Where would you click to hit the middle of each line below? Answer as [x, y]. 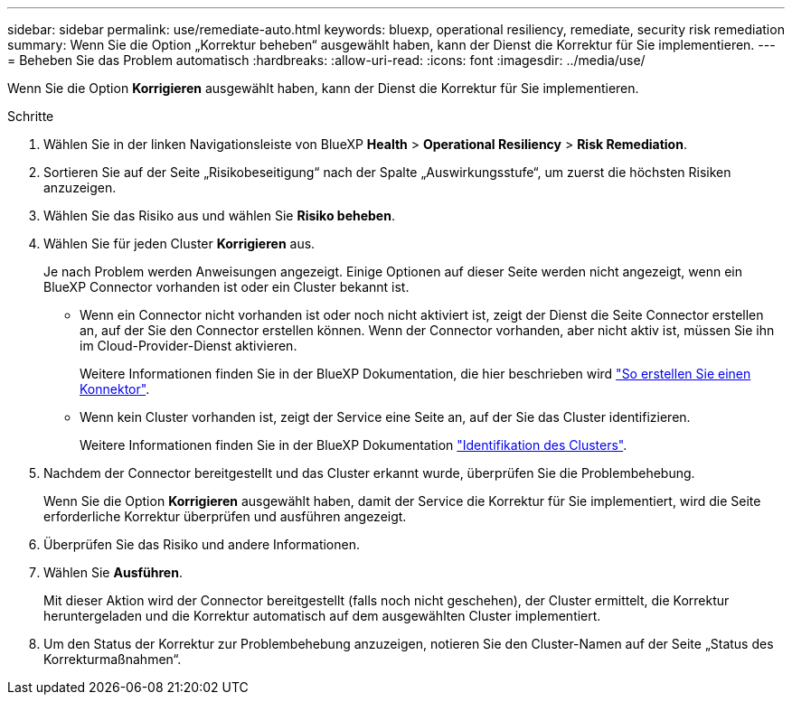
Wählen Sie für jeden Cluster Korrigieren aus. [179, 243]
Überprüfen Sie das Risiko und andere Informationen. [202, 544]
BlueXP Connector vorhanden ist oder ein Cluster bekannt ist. [226, 287]
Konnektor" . [115, 389]
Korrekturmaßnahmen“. [113, 659]
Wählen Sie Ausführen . [113, 572]
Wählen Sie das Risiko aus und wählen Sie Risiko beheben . [219, 215]
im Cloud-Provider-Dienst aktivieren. [189, 346]
